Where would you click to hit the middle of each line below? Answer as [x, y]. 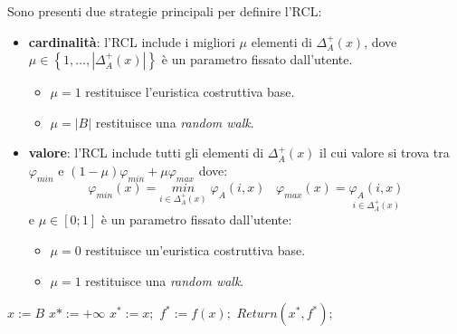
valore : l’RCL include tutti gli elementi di [146, 153]
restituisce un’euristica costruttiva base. [195, 250]
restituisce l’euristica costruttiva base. [190, 92]
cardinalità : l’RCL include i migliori [132, 41]
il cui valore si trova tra [385, 153]
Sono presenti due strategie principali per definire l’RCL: [165, 11]
